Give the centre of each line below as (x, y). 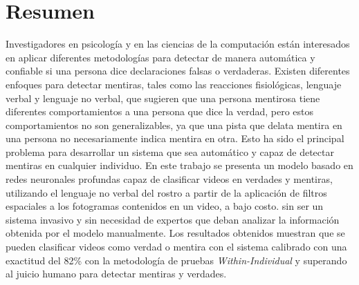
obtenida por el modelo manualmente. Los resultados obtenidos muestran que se (175, 233)
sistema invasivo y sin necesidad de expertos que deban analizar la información (173, 219)
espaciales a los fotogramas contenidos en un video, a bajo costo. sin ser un (165, 206)
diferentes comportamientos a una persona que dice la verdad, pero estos (160, 111)
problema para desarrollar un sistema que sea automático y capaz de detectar (170, 151)
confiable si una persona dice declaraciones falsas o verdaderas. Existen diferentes (178, 71)
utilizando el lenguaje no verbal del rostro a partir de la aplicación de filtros (166, 192)
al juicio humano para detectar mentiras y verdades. (116, 274)
